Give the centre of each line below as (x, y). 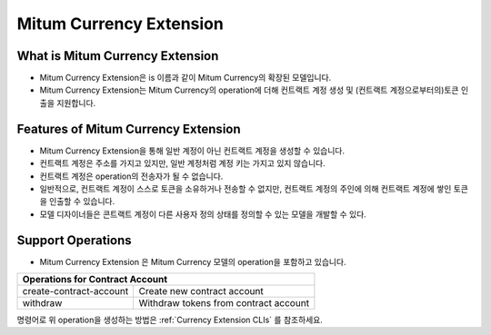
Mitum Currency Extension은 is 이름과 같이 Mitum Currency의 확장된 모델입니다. (185, 78)
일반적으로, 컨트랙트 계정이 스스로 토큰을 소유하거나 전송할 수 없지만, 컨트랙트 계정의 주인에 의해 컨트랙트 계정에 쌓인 (245, 188)
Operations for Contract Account (95, 279)
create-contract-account (75, 291)
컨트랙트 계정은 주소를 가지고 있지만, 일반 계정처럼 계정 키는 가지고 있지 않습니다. (183, 163)
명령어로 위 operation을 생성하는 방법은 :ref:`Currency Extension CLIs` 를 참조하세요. (170, 320)
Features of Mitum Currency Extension (129, 128)
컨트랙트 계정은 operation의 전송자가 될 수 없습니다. (131, 176)
